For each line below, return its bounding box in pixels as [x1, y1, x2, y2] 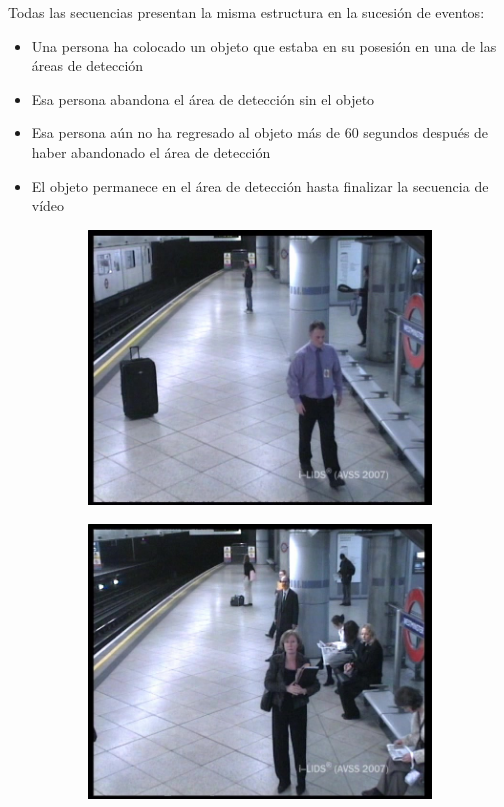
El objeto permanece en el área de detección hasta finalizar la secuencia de [31, 175, 489, 196]
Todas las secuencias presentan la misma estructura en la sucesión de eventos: [8, 2, 485, 22]
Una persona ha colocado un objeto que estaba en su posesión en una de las [31, 35, 497, 56]
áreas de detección [31, 55, 144, 76]
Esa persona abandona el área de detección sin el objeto [31, 88, 375, 109]
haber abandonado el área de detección [31, 141, 271, 162]
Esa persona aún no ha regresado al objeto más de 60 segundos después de [31, 122, 489, 143]
